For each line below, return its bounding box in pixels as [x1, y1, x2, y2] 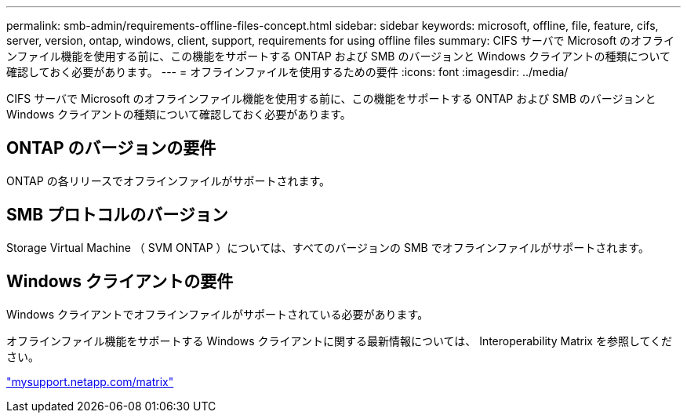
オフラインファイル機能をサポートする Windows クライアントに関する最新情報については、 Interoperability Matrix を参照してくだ [6, 333, 673, 348]
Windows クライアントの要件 [6, 271, 234, 292]
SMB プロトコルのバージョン [6, 205, 228, 225]
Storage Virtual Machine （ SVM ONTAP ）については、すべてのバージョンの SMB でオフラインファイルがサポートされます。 [6, 240, 649, 254]
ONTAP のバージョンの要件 [6, 138, 216, 158]
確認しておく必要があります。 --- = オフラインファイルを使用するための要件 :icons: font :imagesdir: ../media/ [6, 65, 569, 78]
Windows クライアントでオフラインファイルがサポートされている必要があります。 [6, 307, 429, 321]
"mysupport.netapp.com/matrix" [6, 374, 174, 388]
